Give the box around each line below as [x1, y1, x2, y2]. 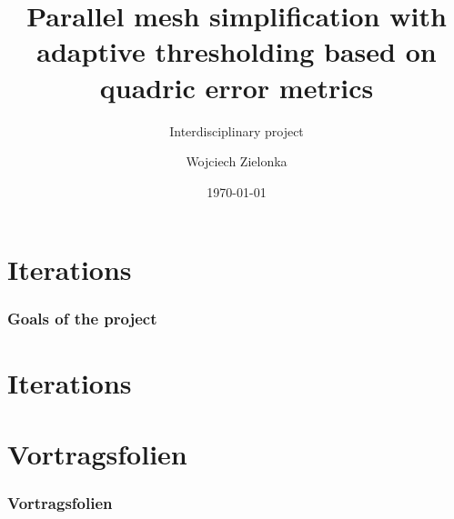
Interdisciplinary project [169, 121, 304, 140]
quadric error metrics [99, 68, 374, 105]
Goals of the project [7, 307, 157, 330]
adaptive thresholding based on [36, 33, 437, 70]
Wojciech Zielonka [186, 152, 288, 171]
